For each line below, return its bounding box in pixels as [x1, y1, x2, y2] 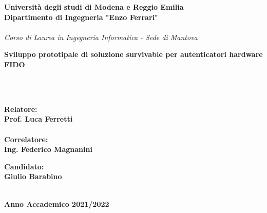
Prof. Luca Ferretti [4, 113, 73, 124]
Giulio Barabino [4, 171, 62, 182]
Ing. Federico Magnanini [4, 144, 92, 154]
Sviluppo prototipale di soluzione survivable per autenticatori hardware [4, 49, 263, 60]
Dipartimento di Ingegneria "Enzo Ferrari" [4, 11, 158, 22]
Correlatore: [4, 133, 48, 144]
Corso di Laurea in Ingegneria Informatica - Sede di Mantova [4, 31, 198, 42]
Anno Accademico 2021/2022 [4, 198, 109, 209]
